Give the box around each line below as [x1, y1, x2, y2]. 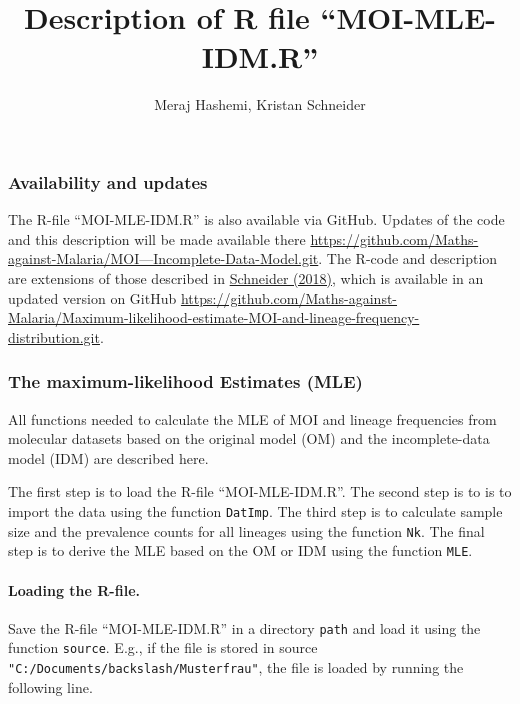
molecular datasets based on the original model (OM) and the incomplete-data [8, 428, 490, 449]
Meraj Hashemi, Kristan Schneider [154, 94, 366, 115]
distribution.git [8, 326, 100, 347]
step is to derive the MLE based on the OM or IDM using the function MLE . [8, 540, 473, 561]
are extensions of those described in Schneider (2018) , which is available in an [8, 267, 484, 288]
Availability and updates [8, 169, 208, 194]
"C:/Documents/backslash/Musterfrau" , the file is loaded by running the [8, 657, 464, 678]
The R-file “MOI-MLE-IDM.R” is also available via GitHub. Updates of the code [8, 209, 505, 230]
